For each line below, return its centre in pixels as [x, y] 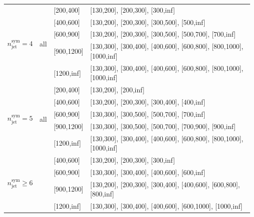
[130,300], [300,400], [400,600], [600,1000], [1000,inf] [166, 206]
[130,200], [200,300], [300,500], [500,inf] [148, 22]
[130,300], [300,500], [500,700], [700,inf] [148, 114]
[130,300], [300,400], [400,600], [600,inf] [148, 172]
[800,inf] [102, 194]
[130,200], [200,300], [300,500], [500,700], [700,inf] [163, 34]
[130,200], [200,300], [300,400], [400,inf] [148, 102]
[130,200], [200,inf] [117, 90]
